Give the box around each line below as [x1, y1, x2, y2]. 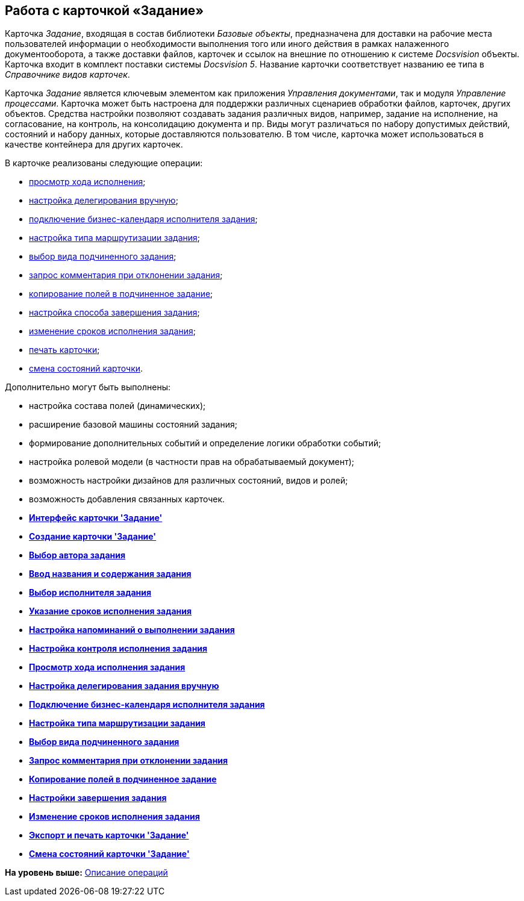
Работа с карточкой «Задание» [5, 3, 204, 18]
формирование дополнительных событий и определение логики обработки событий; [29, 438, 381, 449]
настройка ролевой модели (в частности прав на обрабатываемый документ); [29, 457, 354, 467]
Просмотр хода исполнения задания [29, 662, 186, 673]
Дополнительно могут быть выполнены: [5, 382, 170, 393]
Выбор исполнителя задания [29, 587, 152, 598]
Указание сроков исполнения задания [29, 606, 192, 617]
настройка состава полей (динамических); [29, 401, 206, 411]
